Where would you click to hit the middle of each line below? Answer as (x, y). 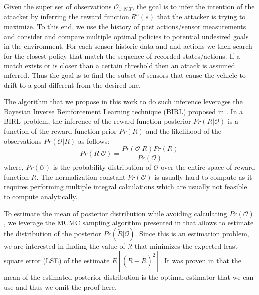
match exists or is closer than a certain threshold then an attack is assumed (120, 65)
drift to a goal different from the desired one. (72, 85)
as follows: (94, 140)
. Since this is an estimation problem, (192, 233)
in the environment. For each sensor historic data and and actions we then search (128, 46)
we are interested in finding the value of (65, 246)
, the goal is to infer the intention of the (194, 6)
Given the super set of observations (58, 6)
